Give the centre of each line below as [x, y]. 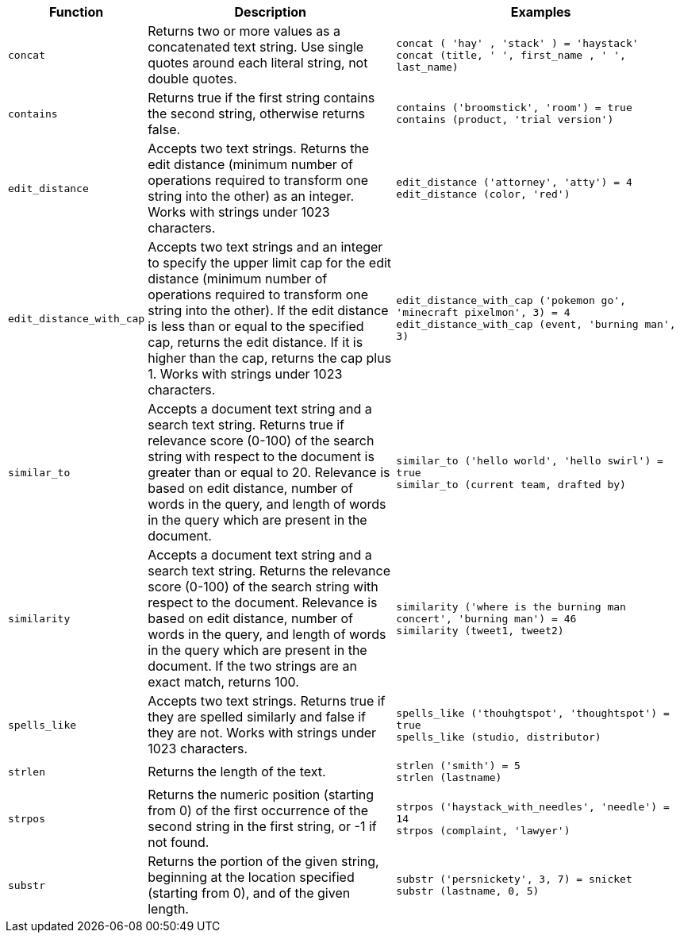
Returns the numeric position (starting [261, 795]
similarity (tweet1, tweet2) [480, 630]
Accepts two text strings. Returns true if [267, 701]
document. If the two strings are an [252, 666]
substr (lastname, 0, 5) [468, 891]
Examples [541, 12]
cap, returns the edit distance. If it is [255, 342]
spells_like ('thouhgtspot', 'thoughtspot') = [533, 713]
